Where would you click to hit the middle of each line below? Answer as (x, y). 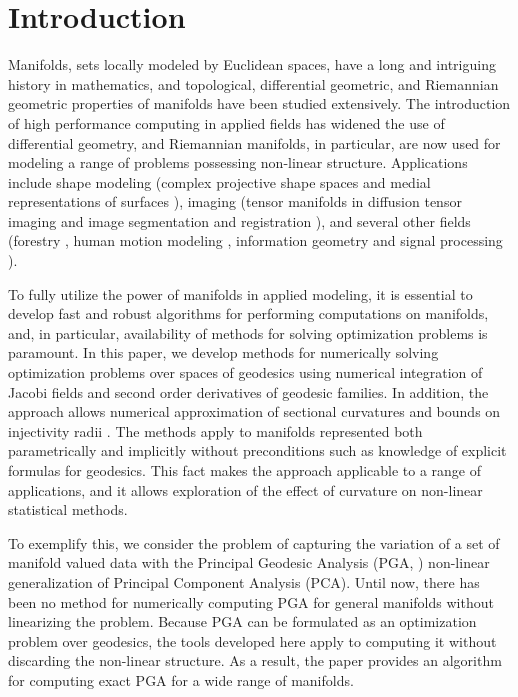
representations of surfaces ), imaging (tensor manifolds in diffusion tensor (235, 201)
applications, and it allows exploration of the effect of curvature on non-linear (245, 489)
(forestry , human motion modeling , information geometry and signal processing (255, 240)
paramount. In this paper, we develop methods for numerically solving (223, 352)
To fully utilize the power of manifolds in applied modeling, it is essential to (240, 293)
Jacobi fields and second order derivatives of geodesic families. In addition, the (248, 391)
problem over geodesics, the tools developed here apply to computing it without (252, 640)
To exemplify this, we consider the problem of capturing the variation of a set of (254, 542)
